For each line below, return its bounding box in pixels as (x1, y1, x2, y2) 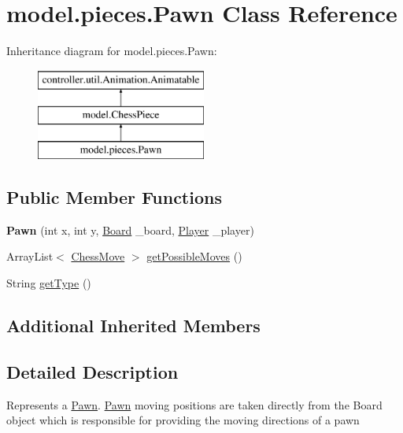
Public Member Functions (6, 185, 222, 209)
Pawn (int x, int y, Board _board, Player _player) (6, 221, 254, 238)
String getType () (6, 275, 91, 291)
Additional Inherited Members (6, 313, 261, 338)
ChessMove (71, 248, 125, 265)
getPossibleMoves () (146, 248, 242, 265)
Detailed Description (6, 359, 179, 383)
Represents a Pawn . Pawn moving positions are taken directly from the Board (6, 396, 383, 413)
